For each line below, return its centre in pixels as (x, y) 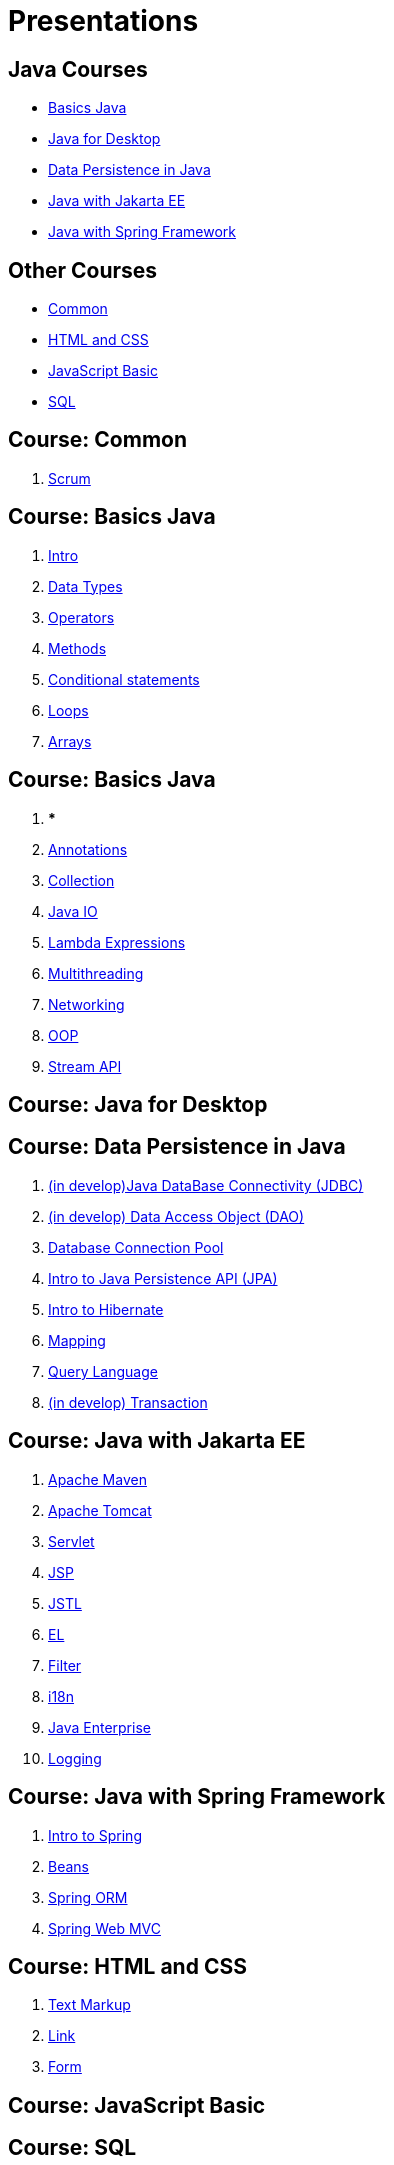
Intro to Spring (95, 1835)
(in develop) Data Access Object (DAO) (176, 1216)
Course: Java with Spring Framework (197, 1797)
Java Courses (78, 69)
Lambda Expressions (117, 942)
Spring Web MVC (104, 1928)
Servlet (71, 1541)
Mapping (77, 1340)
